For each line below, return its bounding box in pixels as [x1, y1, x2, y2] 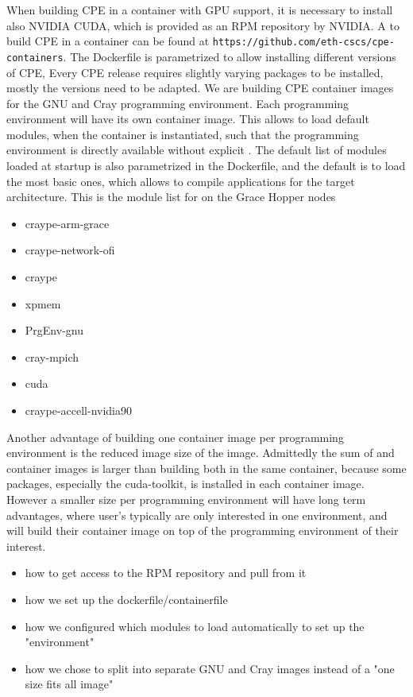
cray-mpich [25, 348, 79, 365]
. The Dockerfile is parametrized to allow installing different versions [63, 48, 396, 64]
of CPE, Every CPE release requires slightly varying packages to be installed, [6, 64, 384, 80]
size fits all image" [25, 676, 114, 692]
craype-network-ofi [25, 242, 115, 258]
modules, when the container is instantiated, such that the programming [6, 126, 359, 142]
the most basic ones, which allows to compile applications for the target [6, 172, 355, 189]
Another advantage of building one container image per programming [6, 428, 344, 445]
